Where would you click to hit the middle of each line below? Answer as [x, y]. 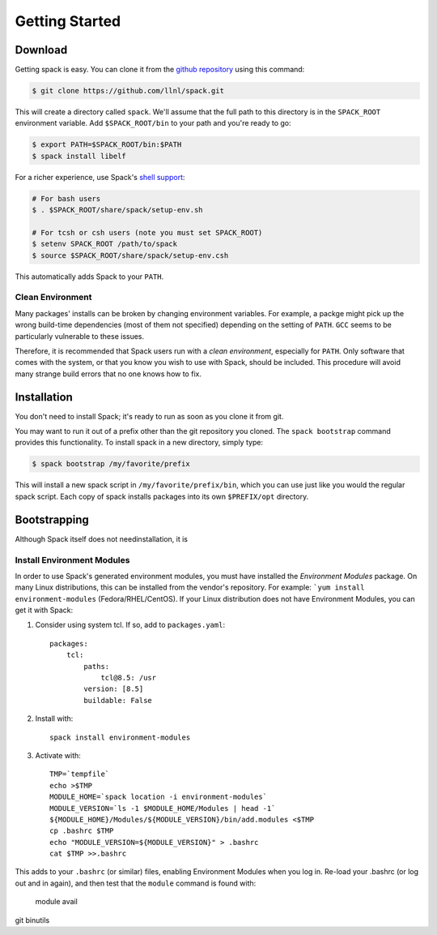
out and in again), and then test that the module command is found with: [136, 883]
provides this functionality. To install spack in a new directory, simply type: [139, 443]
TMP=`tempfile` [80, 774]
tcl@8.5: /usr [129, 678]
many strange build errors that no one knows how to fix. [108, 374]
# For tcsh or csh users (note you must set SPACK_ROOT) [147, 232]
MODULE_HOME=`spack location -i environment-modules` [158, 797]
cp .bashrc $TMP [82, 831]
